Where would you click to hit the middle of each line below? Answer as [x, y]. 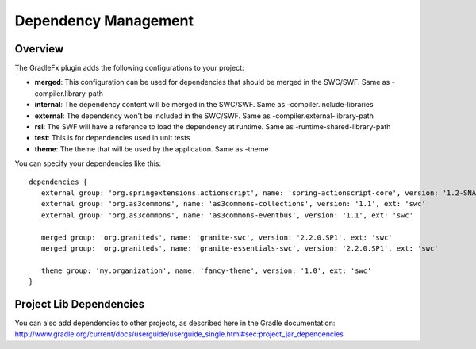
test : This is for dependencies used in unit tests [112, 138]
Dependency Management [104, 21]
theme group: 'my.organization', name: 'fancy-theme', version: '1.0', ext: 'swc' [206, 270]
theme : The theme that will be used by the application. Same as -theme [152, 149]
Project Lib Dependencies [80, 304]
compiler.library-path [69, 93]
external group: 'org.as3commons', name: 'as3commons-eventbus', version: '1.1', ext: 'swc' [227, 215]
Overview [39, 49]
